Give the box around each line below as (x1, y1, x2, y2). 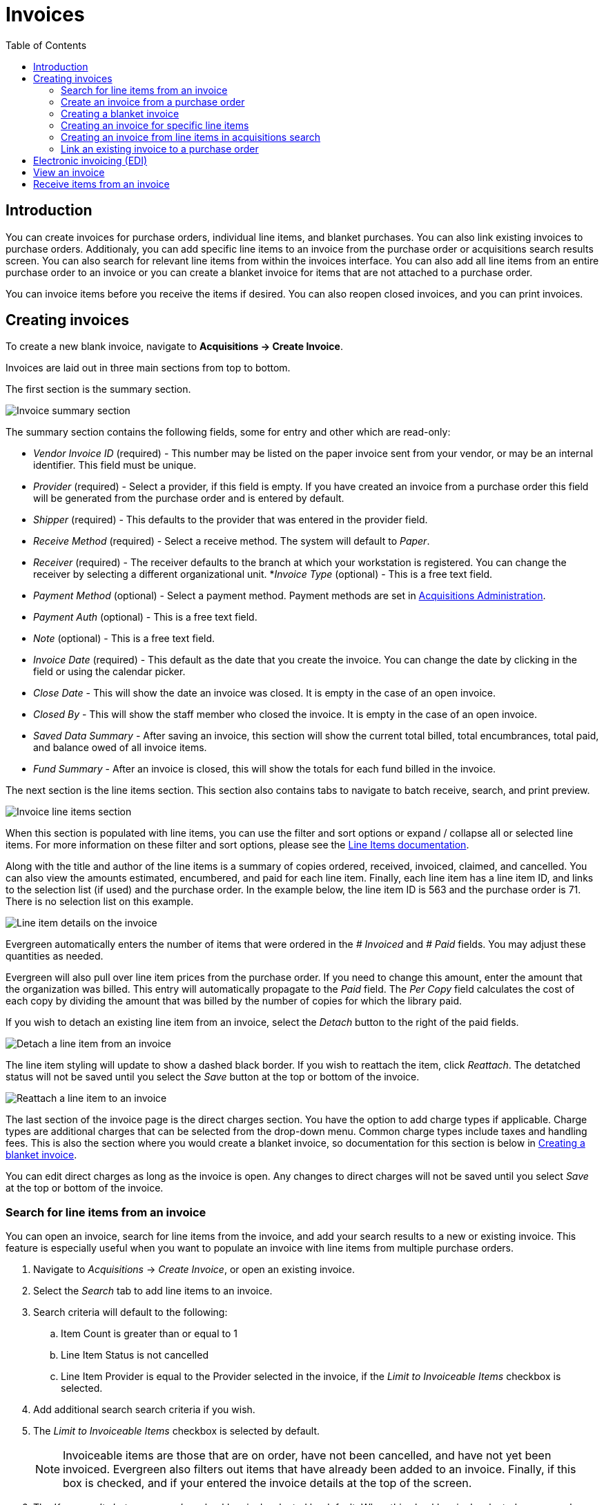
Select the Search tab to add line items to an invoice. (33, 1285, 273, 1297)
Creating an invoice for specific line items (61, 119, 249, 131)
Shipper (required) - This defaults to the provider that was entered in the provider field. (33, 514, 428, 526)
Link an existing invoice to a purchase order (61, 142, 259, 155)
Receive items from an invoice (33, 177, 170, 190)
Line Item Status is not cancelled (61, 1349, 208, 1361)
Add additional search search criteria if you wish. (33, 1404, 255, 1416)
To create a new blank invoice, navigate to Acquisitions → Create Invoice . (6, 340, 343, 353)
